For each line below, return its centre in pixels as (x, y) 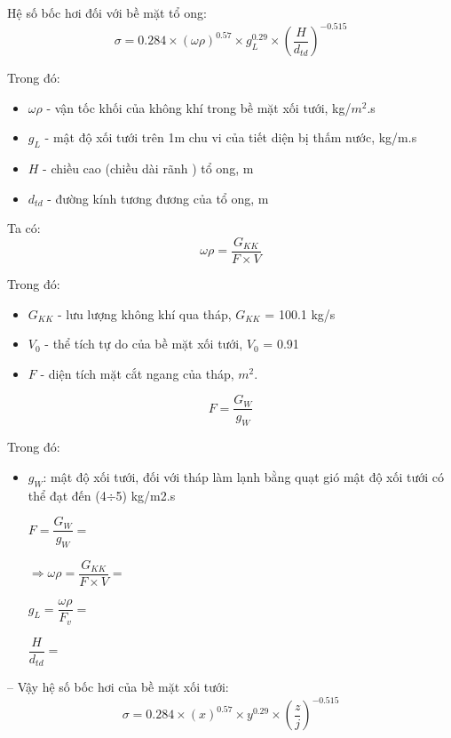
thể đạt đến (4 (67, 495)
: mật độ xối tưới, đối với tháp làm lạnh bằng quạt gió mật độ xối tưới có (244, 476)
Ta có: (24, 228)
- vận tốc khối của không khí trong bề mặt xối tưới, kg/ (199, 107)
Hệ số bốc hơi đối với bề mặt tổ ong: (107, 12)
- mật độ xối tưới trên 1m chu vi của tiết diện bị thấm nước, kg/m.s (231, 137)
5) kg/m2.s (146, 495)
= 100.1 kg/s (300, 313)
